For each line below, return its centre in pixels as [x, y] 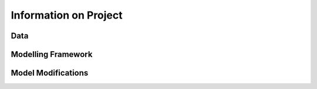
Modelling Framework [52, 54]
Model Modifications [50, 73]
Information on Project [67, 15]
